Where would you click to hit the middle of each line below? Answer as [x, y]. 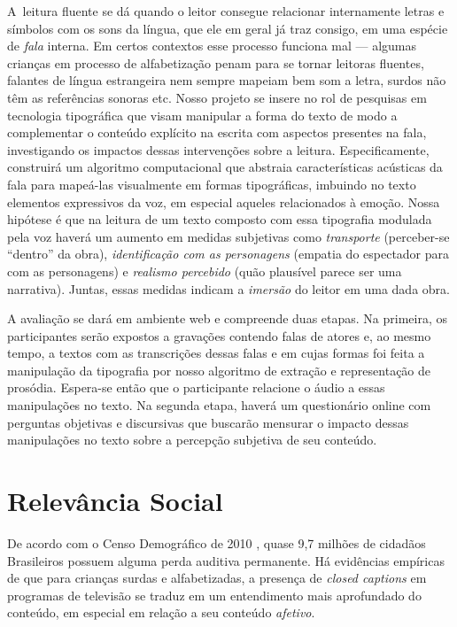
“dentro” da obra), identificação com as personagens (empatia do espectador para [228, 254]
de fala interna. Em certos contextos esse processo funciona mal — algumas [212, 46]
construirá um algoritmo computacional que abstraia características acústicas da [225, 167]
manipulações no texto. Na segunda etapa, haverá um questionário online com [219, 405]
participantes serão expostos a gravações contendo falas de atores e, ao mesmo [219, 335]
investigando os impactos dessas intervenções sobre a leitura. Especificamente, [218, 149]
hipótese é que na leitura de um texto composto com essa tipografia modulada [220, 219]
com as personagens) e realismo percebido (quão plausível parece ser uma [205, 271]
